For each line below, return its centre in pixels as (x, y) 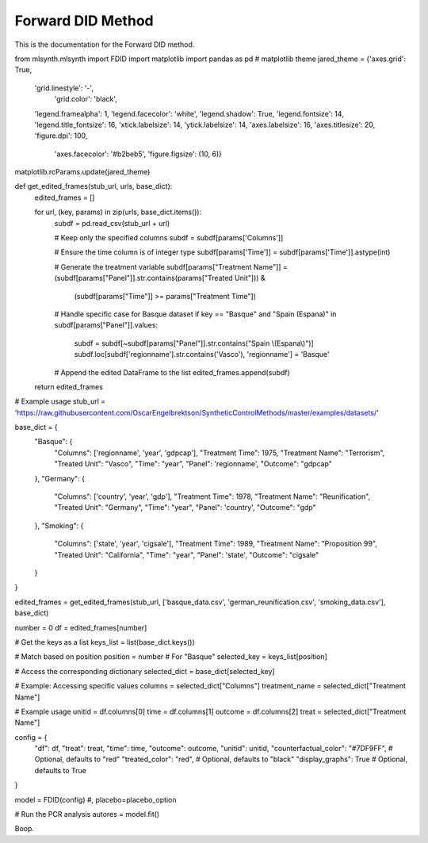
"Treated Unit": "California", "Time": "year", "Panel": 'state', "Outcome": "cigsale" (187, 554)
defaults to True (60, 770)
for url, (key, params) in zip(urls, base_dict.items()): (118, 212)
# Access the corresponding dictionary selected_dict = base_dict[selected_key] (145, 671)
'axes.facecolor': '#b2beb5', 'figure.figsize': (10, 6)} (138, 154)
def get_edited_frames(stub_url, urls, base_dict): (94, 186)
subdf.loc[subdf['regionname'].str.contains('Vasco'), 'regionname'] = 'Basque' (202, 354)
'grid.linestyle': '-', (64, 88)
